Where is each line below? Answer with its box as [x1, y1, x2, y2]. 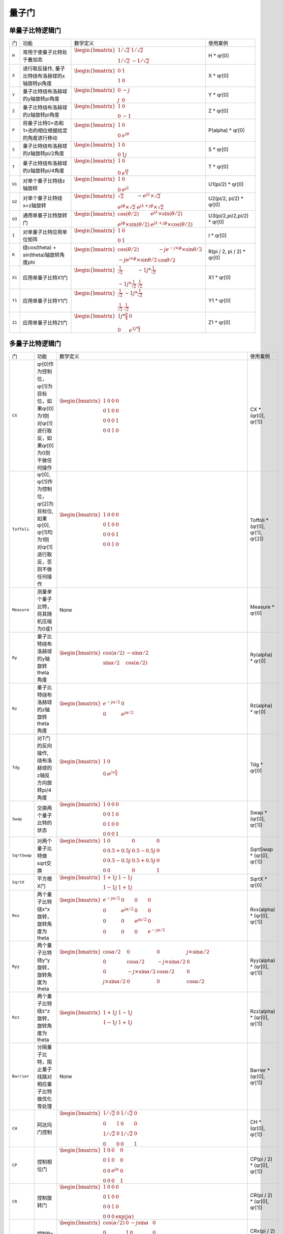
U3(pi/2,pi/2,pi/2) [208, 212, 249, 219]
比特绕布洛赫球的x [23, 72, 65, 79]
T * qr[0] [208, 163, 229, 170]
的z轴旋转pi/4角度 [23, 167, 64, 174]
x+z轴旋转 [23, 202, 47, 209]
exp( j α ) [115, 1213, 134, 1220]
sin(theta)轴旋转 [23, 252, 60, 259]
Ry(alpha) [250, 651, 273, 658]
